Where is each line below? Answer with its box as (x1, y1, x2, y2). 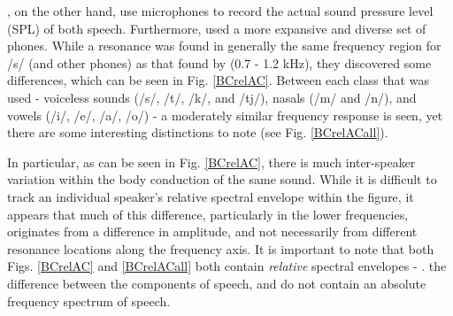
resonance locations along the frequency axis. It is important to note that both (7, 239, 434, 258)
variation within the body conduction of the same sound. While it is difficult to (7, 170, 437, 189)
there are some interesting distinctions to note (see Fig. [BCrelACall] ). (7, 123, 388, 142)
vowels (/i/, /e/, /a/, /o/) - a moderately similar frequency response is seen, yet (7, 105, 443, 124)
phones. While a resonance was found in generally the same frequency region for (7, 36, 441, 55)
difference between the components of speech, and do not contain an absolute (7, 274, 426, 292)
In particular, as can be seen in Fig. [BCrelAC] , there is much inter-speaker (7, 152, 416, 171)
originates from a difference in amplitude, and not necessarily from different (7, 222, 418, 241)
